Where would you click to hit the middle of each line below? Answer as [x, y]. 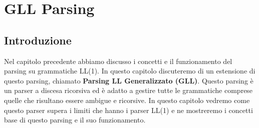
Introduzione [38, 40]
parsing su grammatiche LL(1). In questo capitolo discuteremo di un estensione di [130, 71]
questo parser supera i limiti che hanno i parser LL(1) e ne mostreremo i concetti [128, 110]
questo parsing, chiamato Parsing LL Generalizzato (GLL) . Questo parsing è [129, 80]
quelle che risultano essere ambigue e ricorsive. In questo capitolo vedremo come [127, 100]
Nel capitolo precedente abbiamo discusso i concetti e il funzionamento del [118, 61]
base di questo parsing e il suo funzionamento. [75, 120]
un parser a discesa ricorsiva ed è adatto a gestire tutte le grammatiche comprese [128, 90]
